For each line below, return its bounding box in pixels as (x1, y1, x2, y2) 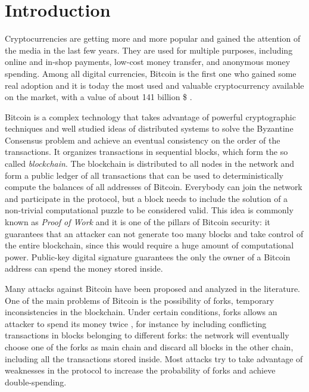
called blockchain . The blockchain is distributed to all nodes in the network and (5, 157, 295, 170)
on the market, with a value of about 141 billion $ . (5, 91, 192, 103)
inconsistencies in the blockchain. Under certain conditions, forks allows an (5, 306, 277, 318)
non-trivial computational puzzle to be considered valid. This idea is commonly (5, 204, 294, 216)
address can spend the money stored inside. (5, 262, 163, 275)
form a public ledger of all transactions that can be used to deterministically (5, 169, 283, 181)
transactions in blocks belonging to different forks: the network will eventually (5, 329, 289, 341)
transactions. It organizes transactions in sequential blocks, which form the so (5, 145, 288, 158)
